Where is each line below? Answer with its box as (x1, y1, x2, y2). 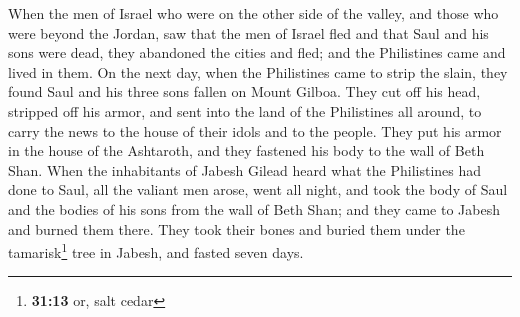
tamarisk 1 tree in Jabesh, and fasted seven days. (8, 239, 304, 262)
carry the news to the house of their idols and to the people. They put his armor (8, 120, 502, 141)
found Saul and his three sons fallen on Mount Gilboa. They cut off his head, (8, 81, 481, 102)
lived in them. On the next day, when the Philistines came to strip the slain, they (8, 61, 508, 82)
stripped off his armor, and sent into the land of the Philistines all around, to (8, 100, 482, 121)
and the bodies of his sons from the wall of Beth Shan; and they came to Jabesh (8, 198, 500, 219)
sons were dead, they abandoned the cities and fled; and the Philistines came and (8, 42, 506, 63)
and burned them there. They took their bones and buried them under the (8, 218, 465, 239)
